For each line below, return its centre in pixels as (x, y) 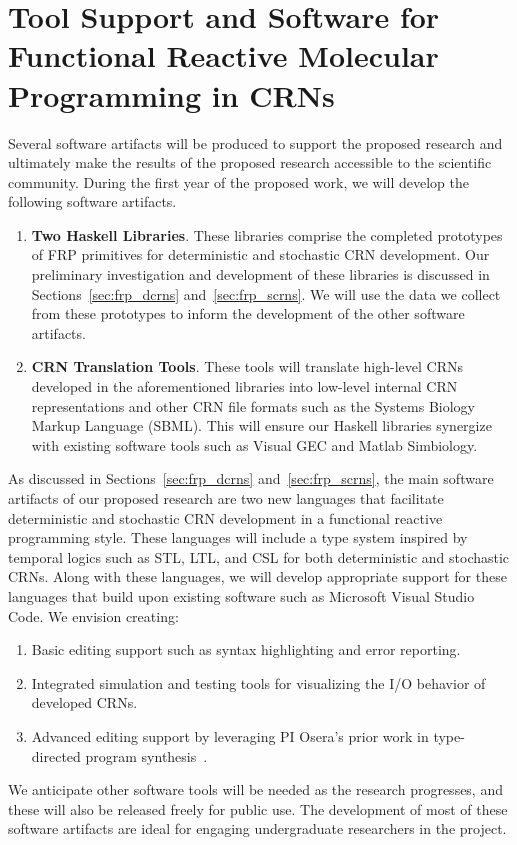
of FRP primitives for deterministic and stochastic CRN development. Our (260, 254)
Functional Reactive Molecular (223, 55)
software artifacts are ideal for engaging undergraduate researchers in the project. (257, 828)
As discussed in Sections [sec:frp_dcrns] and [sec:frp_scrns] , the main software (251, 478)
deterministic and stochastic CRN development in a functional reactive (225, 517)
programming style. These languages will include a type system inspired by (238, 537)
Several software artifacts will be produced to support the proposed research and (255, 142)
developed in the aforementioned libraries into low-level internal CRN (244, 386)
